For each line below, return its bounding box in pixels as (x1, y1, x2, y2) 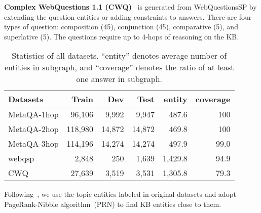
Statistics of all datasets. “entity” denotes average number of (12, 50, 227, 62)
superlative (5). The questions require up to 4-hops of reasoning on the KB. (4, 31, 239, 41)
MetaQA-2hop (8, 123, 59, 135)
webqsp (8, 152, 34, 164)
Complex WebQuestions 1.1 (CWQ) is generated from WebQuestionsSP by (4, 2, 257, 12)
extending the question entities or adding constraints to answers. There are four (4, 11, 252, 22)
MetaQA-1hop (8, 108, 59, 120)
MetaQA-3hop (8, 138, 59, 150)
